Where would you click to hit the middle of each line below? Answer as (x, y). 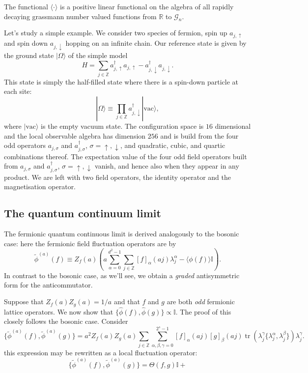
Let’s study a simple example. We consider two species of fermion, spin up (116, 33)
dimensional (233, 126)
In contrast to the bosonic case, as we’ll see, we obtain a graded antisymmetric (122, 275)
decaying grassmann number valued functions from (80, 16)
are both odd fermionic (201, 301)
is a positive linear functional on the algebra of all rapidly (147, 6)
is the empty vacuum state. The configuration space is (122, 126)
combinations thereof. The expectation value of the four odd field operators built (126, 156)
